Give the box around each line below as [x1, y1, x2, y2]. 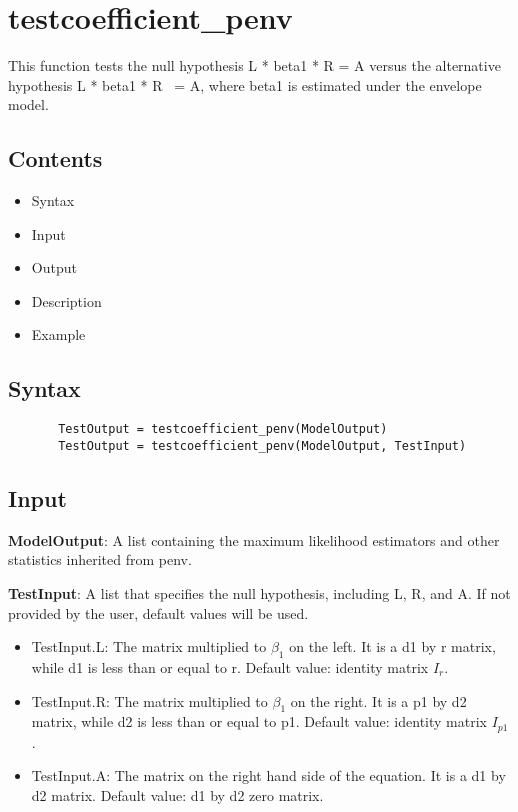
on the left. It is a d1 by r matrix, [289, 636, 496, 657]
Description [31, 290, 102, 311]
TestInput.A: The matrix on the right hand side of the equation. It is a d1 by [31, 765, 506, 786]
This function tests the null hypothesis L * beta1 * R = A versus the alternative [8, 55, 501, 76]
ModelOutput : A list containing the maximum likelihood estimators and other [8, 529, 500, 550]
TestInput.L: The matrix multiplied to [31, 636, 267, 657]
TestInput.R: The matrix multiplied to [31, 690, 268, 711]
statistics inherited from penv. [8, 549, 192, 570]
